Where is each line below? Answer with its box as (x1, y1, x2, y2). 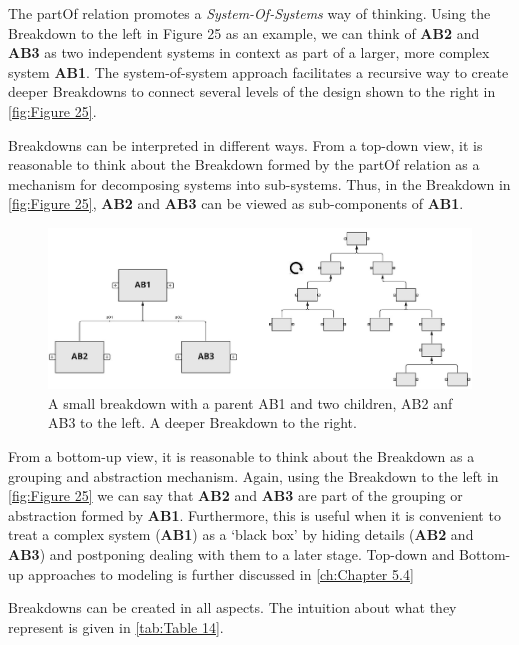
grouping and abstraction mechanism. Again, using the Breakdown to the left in (8, 465, 499, 486)
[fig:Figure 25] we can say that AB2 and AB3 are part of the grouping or (8, 485, 463, 506)
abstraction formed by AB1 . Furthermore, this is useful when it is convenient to (8, 504, 501, 525)
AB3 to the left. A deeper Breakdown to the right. (48, 412, 357, 433)
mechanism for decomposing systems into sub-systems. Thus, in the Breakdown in (8, 173, 511, 194)
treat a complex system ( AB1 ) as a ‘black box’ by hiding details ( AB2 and (8, 524, 474, 545)
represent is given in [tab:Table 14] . (8, 616, 224, 637)
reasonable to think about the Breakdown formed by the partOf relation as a (8, 154, 480, 175)
